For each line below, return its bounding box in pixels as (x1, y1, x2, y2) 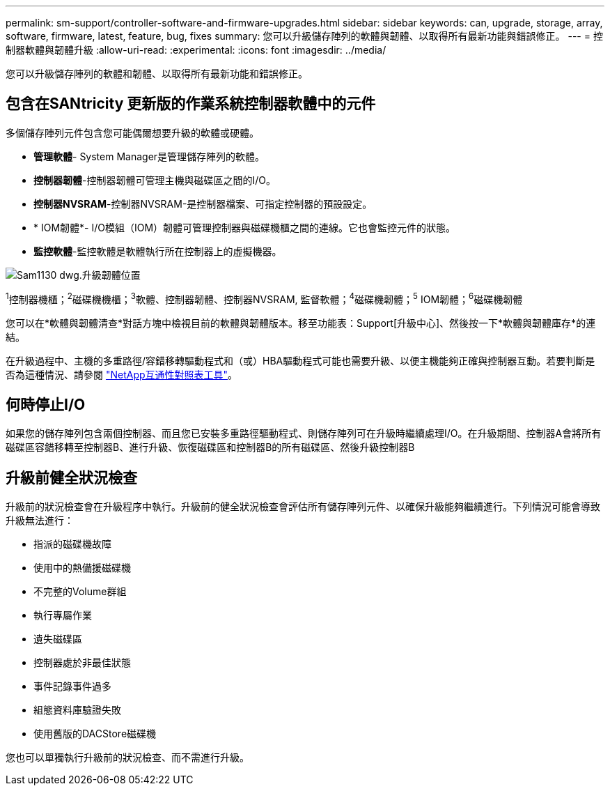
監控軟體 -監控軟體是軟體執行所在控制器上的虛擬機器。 (33, 245, 282, 257)
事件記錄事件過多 (33, 680, 111, 693)
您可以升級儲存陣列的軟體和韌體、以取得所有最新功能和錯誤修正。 (6, 68, 308, 79)
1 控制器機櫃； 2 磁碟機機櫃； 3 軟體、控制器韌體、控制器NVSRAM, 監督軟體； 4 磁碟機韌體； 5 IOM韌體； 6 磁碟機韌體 (6, 291, 523, 305)
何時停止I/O (6, 395, 86, 413)
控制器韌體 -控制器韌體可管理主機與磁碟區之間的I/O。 (33, 174, 276, 186)
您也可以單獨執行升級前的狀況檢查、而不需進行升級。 (6, 751, 249, 764)
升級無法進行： (6, 514, 74, 527)
